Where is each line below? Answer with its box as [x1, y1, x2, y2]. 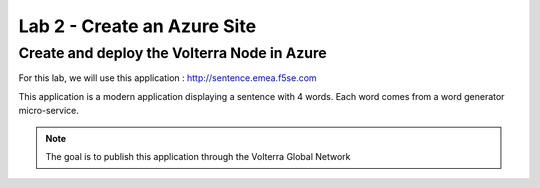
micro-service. [18, 105, 80, 117]
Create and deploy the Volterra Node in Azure [18, 44, 327, 62]
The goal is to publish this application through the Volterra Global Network [45, 150, 351, 162]
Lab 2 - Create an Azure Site [18, 15, 257, 37]
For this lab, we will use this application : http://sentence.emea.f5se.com [18, 72, 317, 84]
